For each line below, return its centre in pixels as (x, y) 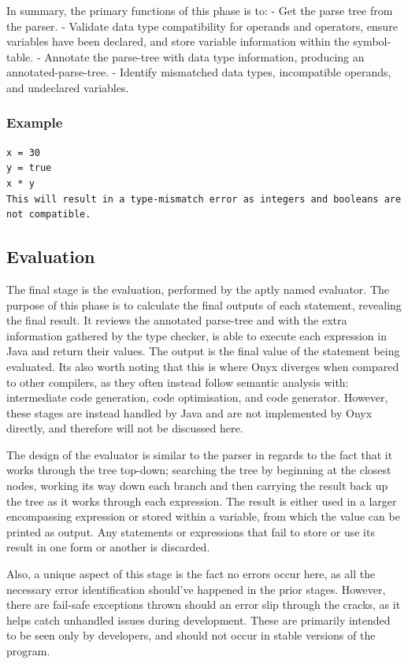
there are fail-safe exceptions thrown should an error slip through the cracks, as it (204, 605)
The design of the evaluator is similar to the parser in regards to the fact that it (200, 454)
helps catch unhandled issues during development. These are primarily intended (198, 619)
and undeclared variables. (68, 87)
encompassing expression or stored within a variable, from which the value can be (203, 516)
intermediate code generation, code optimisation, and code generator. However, (197, 397)
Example (35, 122)
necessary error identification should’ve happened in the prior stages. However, (196, 589)
